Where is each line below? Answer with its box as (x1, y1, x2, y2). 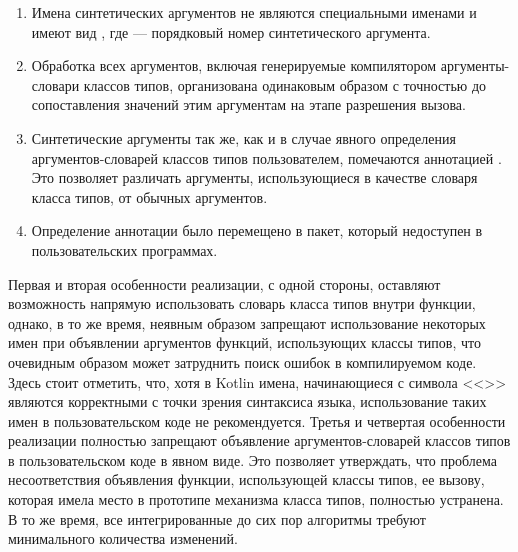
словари (31, 74, 80, 95)
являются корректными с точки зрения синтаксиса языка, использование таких (8, 391, 487, 412)
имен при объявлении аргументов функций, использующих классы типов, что (8, 332, 481, 353)
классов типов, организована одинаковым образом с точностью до (83, 74, 487, 95)
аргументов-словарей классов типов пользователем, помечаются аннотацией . (31, 147, 502, 168)
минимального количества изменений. (8, 528, 238, 549)
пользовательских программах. (31, 239, 218, 260)
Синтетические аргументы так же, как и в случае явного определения (31, 127, 456, 148)
